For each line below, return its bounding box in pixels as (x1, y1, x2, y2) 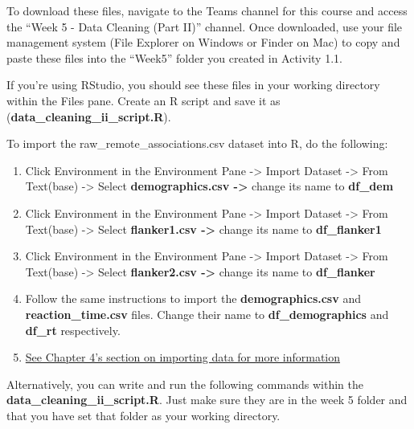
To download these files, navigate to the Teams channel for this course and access (6, 2, 408, 18)
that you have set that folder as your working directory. (6, 407, 281, 423)
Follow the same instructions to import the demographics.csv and (25, 290, 361, 307)
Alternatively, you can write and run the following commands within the (6, 375, 363, 392)
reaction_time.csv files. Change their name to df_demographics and (25, 305, 389, 322)
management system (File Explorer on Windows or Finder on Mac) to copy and (6, 34, 400, 51)
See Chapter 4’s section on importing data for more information (25, 349, 340, 366)
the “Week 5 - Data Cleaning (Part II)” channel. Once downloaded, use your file (6, 18, 403, 35)
